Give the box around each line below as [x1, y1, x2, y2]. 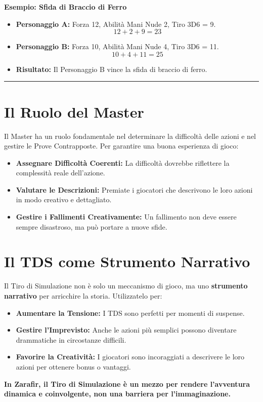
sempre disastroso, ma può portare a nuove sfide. [16, 221, 167, 232]
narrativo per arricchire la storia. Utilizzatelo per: [4, 290, 162, 301]
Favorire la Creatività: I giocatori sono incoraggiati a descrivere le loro [16, 351, 245, 362]
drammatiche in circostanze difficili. [16, 334, 126, 345]
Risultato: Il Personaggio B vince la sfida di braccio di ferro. [16, 63, 207, 74]
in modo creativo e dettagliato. [16, 194, 112, 205]
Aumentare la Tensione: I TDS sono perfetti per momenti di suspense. [16, 307, 245, 318]
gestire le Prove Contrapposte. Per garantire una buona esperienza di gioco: [4, 140, 239, 151]
